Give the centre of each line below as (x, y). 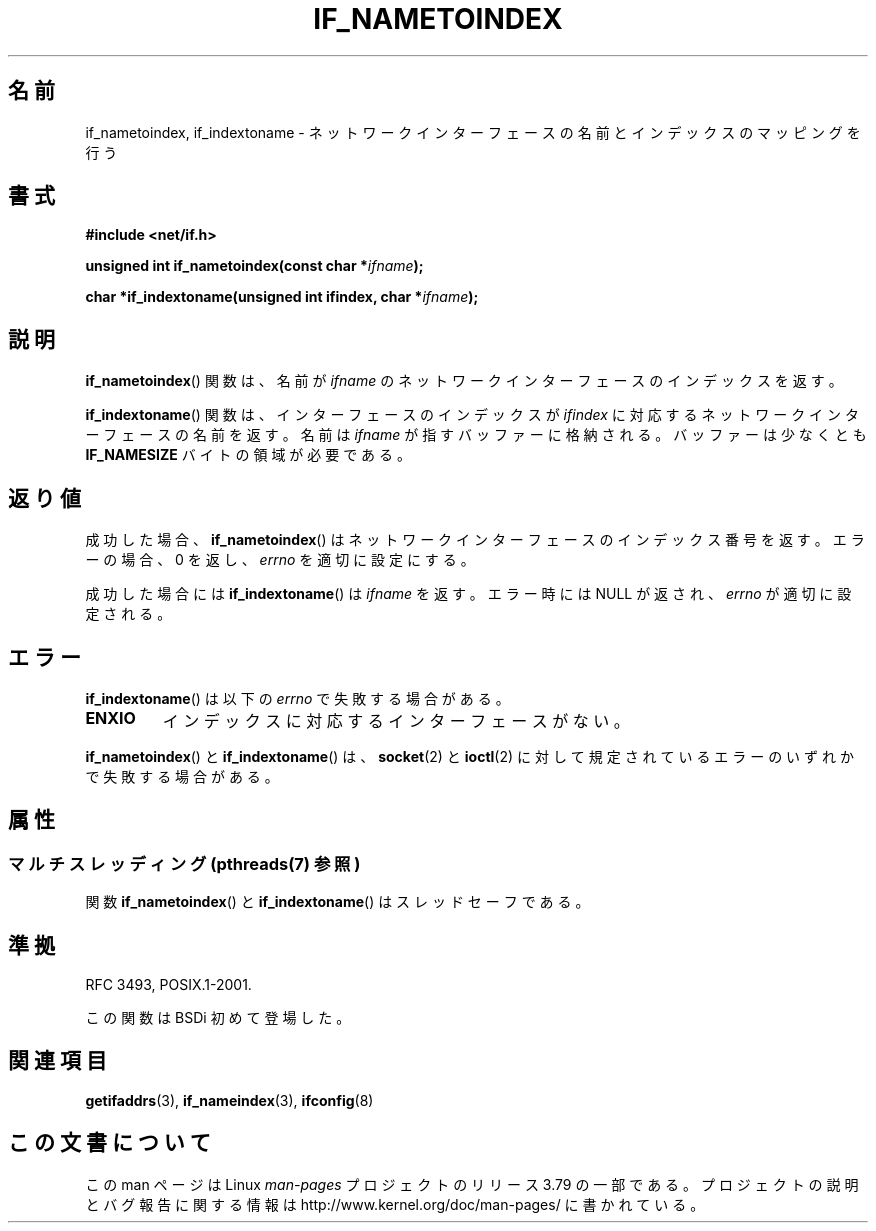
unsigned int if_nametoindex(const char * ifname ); (254, 266)
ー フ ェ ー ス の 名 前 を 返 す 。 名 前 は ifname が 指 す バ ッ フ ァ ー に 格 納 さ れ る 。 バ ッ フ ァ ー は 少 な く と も (476, 435)
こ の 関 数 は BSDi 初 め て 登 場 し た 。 (218, 1018)
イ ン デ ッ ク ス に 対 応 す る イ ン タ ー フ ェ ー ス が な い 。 (396, 720)
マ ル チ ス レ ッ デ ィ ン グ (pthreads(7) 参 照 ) (184, 863)
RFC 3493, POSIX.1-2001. (168, 985)
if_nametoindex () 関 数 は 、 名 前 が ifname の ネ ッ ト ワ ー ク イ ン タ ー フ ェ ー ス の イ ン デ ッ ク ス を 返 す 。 (464, 381)
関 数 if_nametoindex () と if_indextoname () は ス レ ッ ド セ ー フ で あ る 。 (337, 902)
